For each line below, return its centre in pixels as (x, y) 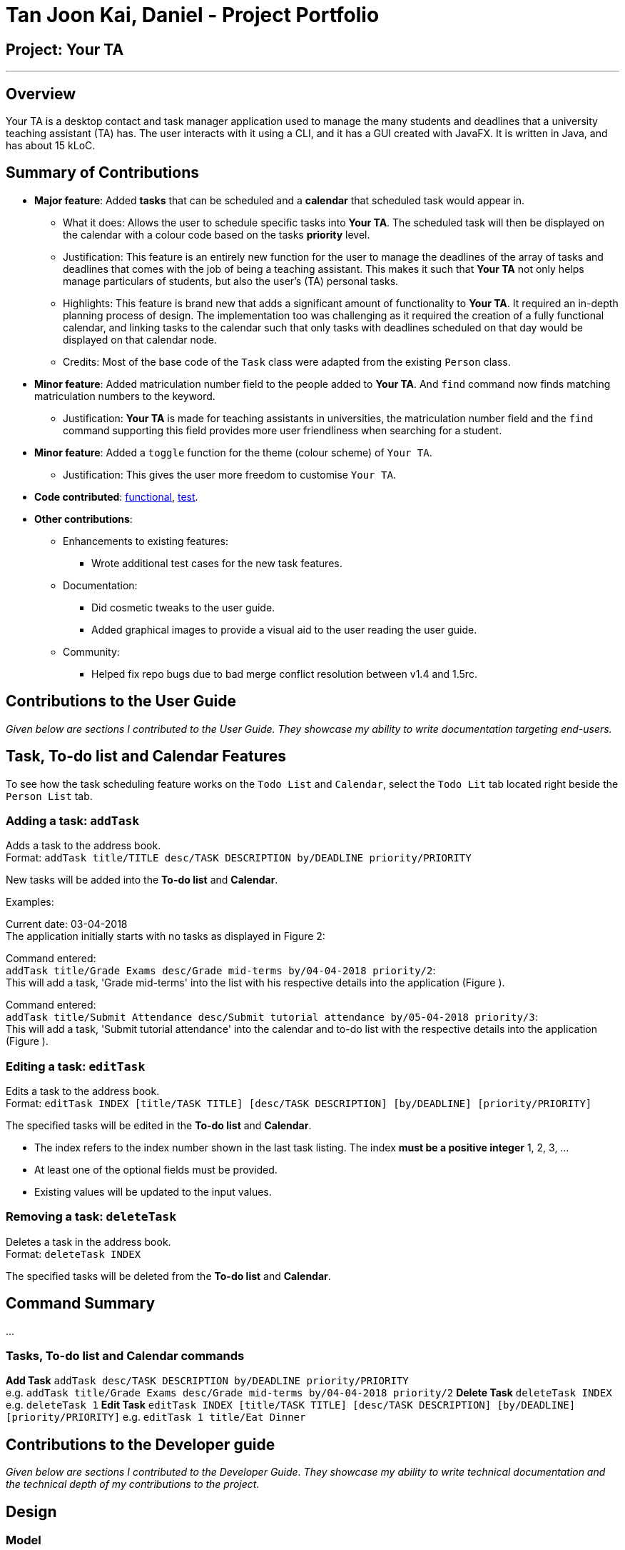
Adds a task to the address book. (83, 846)
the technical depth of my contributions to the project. (133, 1484)
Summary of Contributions (102, 173)
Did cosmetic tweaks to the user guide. (183, 607)
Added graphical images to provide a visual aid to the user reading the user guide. (284, 629)
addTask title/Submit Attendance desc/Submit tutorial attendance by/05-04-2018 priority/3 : (272, 1017)
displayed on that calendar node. (140, 339)
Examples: (30, 902)
